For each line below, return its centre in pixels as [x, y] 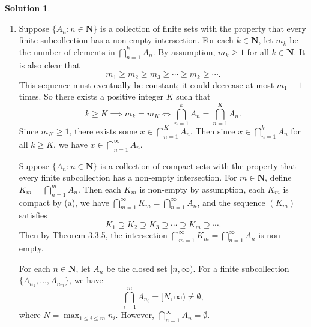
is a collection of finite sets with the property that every [203, 28]
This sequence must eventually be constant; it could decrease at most [146, 84]
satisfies [33, 215]
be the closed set [137, 268]
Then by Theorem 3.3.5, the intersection [93, 235]
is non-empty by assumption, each [202, 189]
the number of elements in [67, 51]
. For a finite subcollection [241, 268]
